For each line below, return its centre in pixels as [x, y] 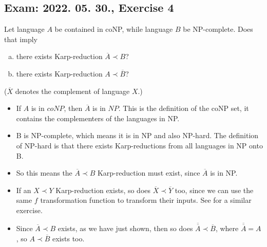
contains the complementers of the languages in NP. [98, 118]
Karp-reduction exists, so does [103, 190]
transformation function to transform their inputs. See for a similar [146, 200]
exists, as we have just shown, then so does [125, 228]
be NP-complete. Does [218, 29]
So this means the [44, 173]
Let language [24, 29]
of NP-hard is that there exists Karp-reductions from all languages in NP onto [139, 145]
